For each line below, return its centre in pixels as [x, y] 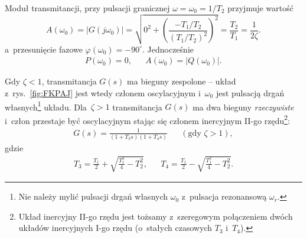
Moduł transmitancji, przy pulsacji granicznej [87, 8]
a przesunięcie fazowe [44, 49]
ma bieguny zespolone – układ [182, 81]
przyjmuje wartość [260, 8]
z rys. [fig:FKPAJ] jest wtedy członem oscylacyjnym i [103, 92]
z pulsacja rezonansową [224, 196]
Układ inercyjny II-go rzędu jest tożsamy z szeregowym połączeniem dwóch [156, 216]
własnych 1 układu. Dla [46, 106]
